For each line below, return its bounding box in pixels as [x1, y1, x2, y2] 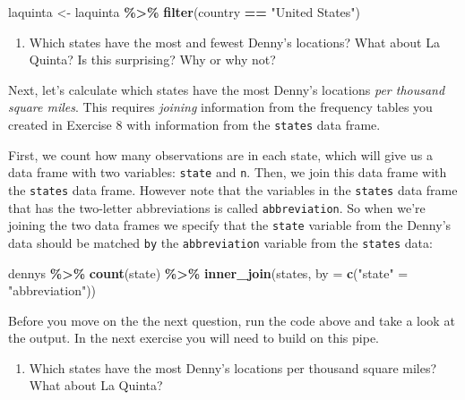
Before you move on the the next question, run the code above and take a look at [8, 311, 455, 329]
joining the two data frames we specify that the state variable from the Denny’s [8, 216, 452, 234]
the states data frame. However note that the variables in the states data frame [8, 180, 458, 199]
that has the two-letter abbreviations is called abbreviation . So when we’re [8, 198, 426, 217]
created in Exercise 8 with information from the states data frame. [8, 115, 381, 133]
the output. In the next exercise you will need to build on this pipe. [8, 328, 379, 347]
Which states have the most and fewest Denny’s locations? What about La [29, 32, 440, 51]
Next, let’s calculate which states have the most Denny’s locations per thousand [8, 80, 445, 98]
